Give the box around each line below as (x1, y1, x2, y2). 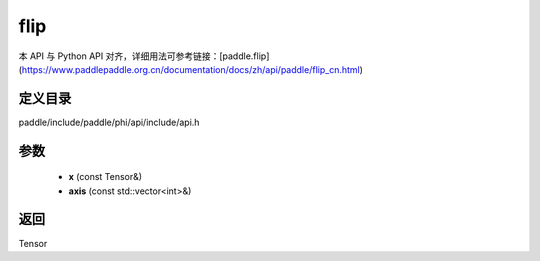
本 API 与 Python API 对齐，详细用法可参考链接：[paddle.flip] (18, 50, 270, 62)
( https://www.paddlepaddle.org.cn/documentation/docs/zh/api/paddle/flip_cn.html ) (18, 63, 364, 75)
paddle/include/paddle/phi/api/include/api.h (18, 116, 200, 128)
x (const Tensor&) (68, 171, 143, 183)
